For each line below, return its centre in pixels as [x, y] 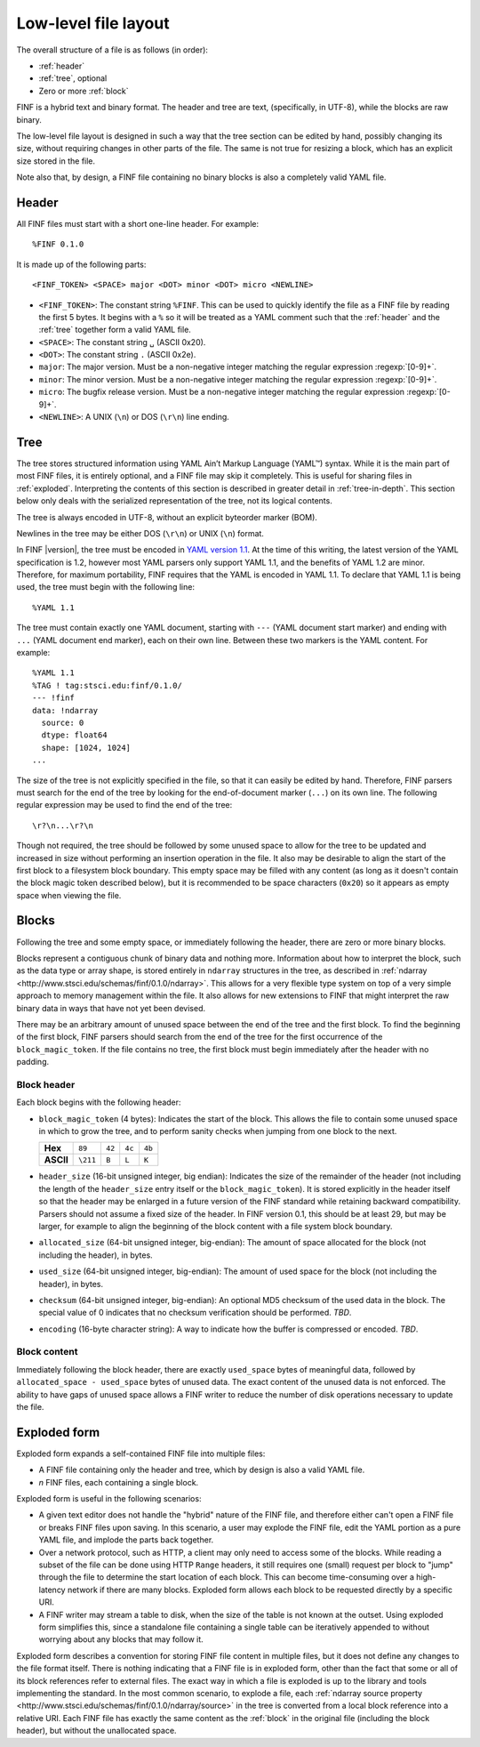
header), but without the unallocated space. [96, 1731]
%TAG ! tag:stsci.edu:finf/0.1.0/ [107, 685]
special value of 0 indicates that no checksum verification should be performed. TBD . [195, 1313]
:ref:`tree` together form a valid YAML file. [115, 330]
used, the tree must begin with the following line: [106, 587]
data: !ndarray [65, 710]
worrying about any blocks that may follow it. [121, 1639]
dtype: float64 [74, 735]
